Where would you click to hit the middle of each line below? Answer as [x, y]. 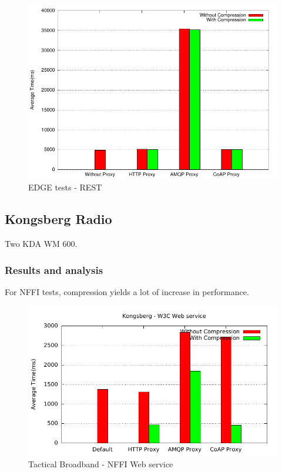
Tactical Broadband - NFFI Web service [101, 463]
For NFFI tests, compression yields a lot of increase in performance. [127, 292]
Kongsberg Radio [58, 219]
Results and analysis [54, 270]
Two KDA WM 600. [41, 244]
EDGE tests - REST [65, 187]
